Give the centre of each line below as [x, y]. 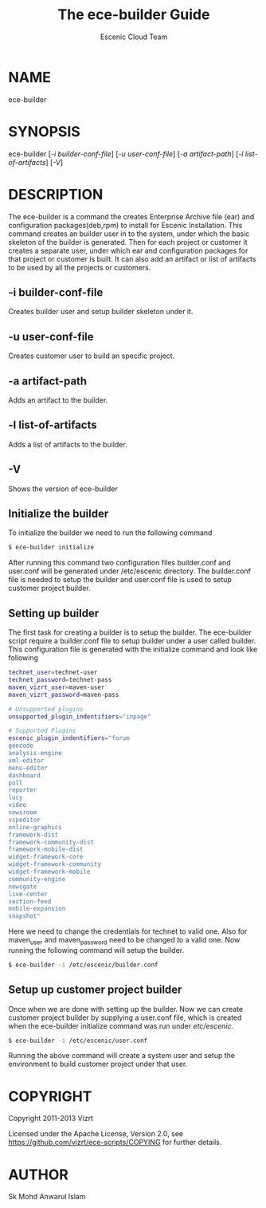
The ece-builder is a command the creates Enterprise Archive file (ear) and [131, 216]
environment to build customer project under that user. [98, 1064]
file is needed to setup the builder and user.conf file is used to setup [120, 580]
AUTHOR [39, 1175]
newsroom [23, 813]
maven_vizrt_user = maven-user [57, 687]
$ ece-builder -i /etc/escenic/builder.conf [83, 965]
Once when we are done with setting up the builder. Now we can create [126, 1009]
